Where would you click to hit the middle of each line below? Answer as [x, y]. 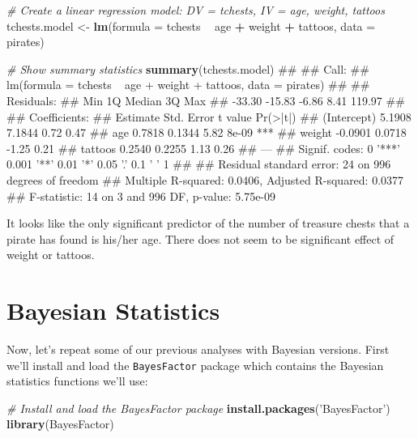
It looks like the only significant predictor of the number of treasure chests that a [208, 223]
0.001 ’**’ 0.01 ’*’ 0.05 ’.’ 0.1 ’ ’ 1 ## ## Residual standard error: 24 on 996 [199, 164]
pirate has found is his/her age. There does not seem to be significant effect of [200, 238]
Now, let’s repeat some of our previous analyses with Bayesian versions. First [198, 349]
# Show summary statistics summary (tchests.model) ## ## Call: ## [188, 68]
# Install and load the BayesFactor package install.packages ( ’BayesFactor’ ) [198, 408]
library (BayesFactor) [60, 424]
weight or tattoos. [51, 255]
